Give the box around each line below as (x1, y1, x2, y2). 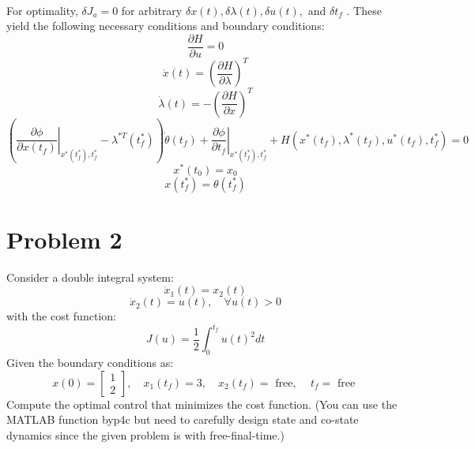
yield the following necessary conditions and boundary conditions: (6, 17, 325, 34)
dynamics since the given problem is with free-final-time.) (6, 427, 285, 443)
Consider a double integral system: (6, 268, 174, 285)
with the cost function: (6, 308, 116, 324)
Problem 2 (6, 223, 123, 255)
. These (346, 2, 382, 18)
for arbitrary (121, 2, 183, 18)
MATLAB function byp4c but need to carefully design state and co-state (6, 411, 359, 428)
